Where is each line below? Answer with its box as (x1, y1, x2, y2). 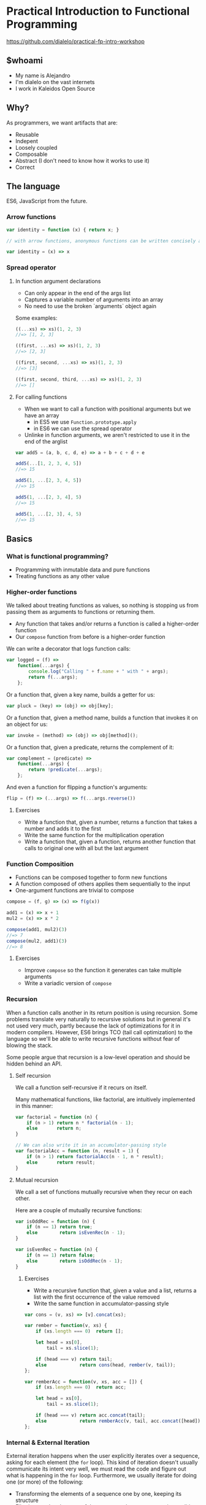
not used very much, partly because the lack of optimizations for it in (6, 1022, 181, 1029)
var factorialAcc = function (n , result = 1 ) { (15, 1148, 140, 1155)
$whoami (6, 55, 43, 66)
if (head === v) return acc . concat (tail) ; (36, 1412, 146, 1418)
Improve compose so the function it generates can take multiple (24, 967, 182, 974)
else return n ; (26, 1125, 82, 1132)
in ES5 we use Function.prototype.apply (33, 418, 137, 425)
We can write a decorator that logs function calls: (6, 645, 131, 652)
